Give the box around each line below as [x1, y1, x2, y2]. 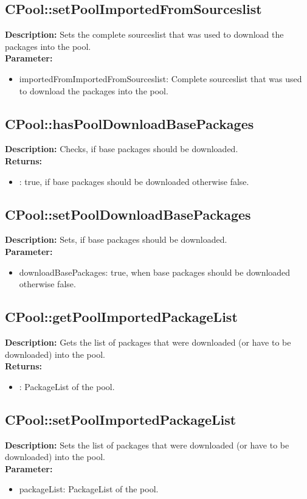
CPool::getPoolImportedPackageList [5, 307, 238, 326]
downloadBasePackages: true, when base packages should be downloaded [19, 265, 291, 278]
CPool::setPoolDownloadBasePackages [5, 204, 251, 223]
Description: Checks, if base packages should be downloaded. [5, 142, 238, 155]
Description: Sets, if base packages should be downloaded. [5, 233, 227, 246]
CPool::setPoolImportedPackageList [5, 410, 236, 428]
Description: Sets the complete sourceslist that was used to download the [5, 28, 284, 41]
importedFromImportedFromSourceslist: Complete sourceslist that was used [19, 72, 302, 85]
